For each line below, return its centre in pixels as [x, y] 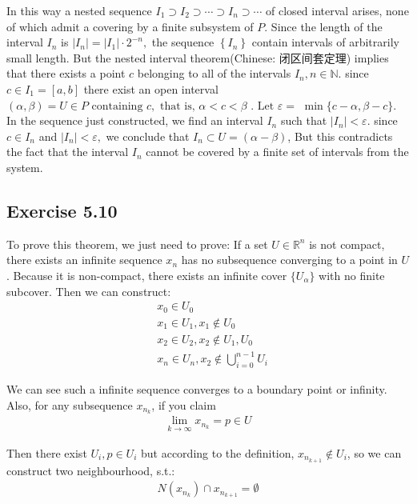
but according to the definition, [218, 452]
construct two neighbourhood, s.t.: [91, 470]
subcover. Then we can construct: [89, 291]
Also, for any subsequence [70, 404]
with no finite [352, 275]
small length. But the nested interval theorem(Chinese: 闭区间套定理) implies [198, 57]
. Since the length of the [323, 26]
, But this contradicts [340, 136]
